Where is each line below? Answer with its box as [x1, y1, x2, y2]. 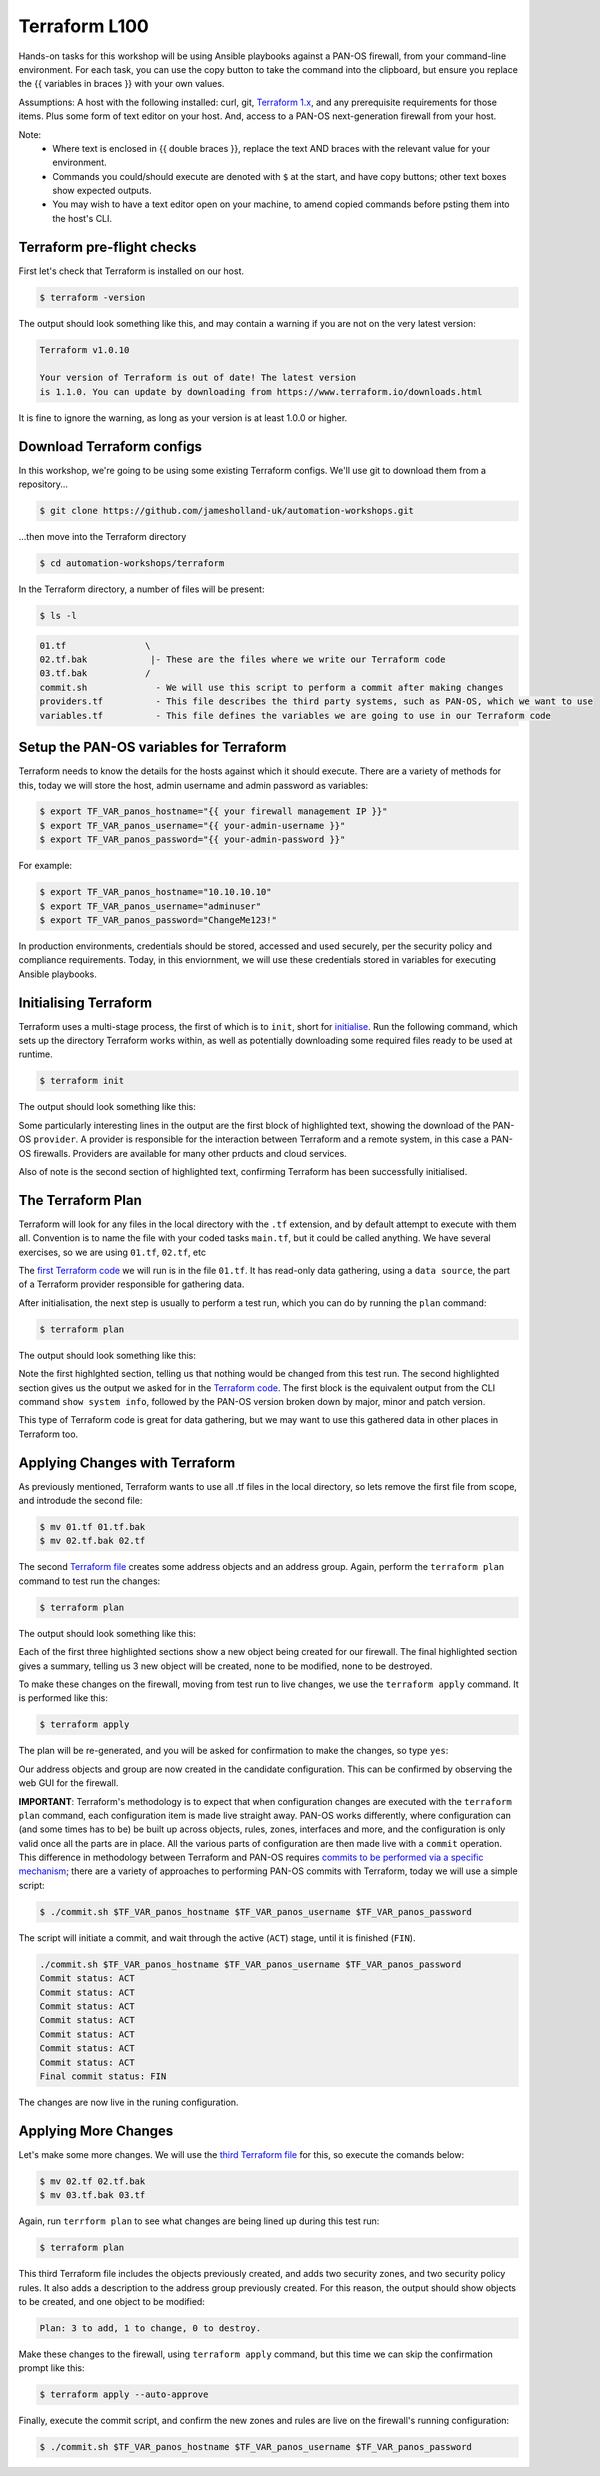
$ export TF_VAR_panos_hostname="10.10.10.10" [39, 886, 272, 898]
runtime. [18, 1048, 54, 1060]
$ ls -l [39, 610, 77, 622]
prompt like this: [18, 2362, 85, 2374]
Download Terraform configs [18, 438, 203, 455]
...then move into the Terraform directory [18, 531, 187, 543]
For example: [18, 860, 73, 872]
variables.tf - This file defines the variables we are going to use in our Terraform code [39, 710, 552, 721]
